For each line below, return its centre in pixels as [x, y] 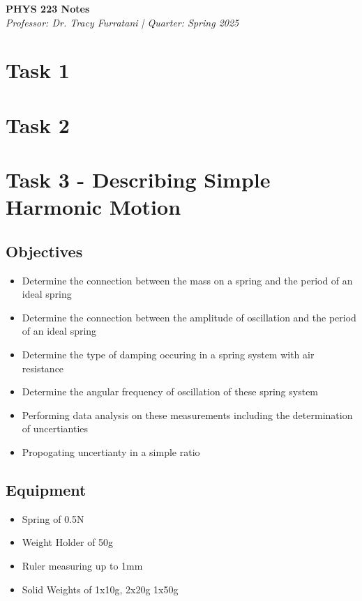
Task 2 [38, 124]
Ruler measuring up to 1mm [82, 566]
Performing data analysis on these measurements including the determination [187, 414]
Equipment [46, 490]
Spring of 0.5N [53, 518]
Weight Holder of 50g [68, 542]
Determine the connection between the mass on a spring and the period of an [187, 280]
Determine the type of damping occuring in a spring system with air [168, 355]
